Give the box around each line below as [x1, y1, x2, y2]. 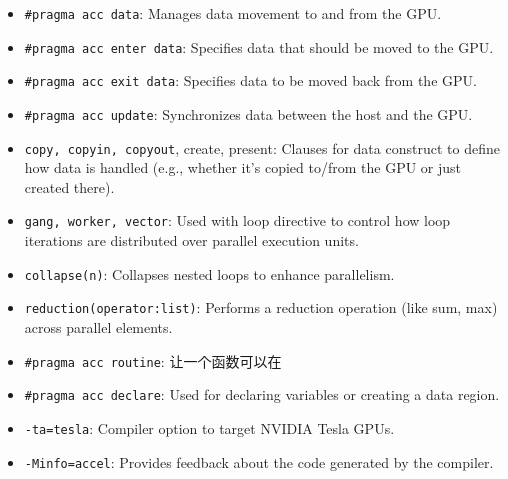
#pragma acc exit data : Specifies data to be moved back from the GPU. [24, 70, 477, 91]
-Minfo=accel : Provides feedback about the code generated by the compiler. [24, 451, 494, 472]
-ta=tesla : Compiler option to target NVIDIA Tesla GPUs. [24, 417, 395, 438]
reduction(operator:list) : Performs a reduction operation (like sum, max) [24, 297, 498, 318]
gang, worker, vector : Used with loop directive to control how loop [24, 210, 451, 231]
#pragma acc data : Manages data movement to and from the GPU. [24, 3, 442, 23]
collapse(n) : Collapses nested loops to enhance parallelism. [24, 263, 395, 284]
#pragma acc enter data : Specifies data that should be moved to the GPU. [24, 36, 494, 57]
